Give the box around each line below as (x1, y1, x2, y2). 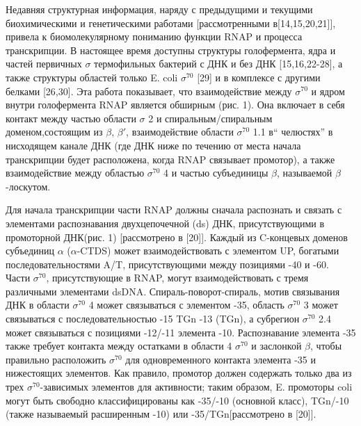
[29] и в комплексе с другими (197, 69, 321, 84)
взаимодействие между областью (6, 165, 145, 180)
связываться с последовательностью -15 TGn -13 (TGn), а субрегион (6, 311, 300, 326)
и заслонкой (251, 338, 302, 353)
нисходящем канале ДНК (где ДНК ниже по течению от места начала (6, 138, 301, 152)
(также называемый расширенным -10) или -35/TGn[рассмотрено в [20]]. (6, 407, 316, 421)
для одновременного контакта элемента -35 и (125, 352, 316, 366)
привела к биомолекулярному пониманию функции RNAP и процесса (6, 29, 303, 44)
